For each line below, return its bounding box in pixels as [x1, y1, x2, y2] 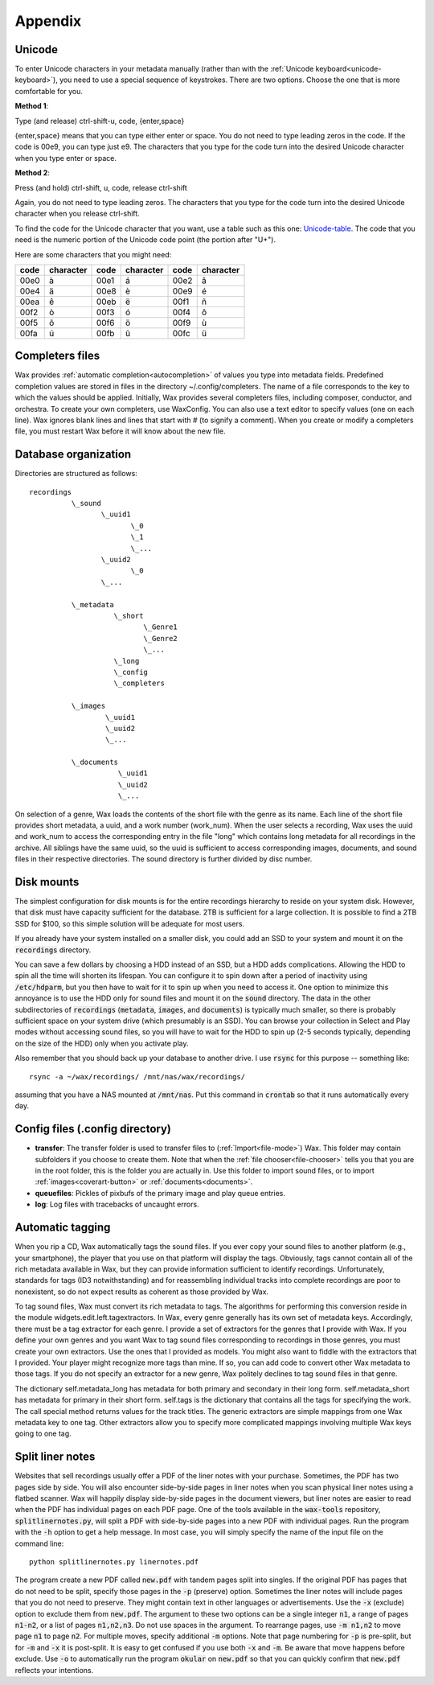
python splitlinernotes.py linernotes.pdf [29, 1557, 199, 1566]
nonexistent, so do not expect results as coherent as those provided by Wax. [14, 1287, 269, 1297]
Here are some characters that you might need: [14, 249, 172, 259]
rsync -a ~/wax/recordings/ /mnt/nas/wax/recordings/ [29, 1072, 245, 1081]
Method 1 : [14, 101, 49, 111]
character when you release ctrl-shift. [14, 209, 140, 219]
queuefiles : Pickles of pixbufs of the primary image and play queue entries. [35, 1188, 285, 1198]
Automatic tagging [14, 1221, 111, 1235]
